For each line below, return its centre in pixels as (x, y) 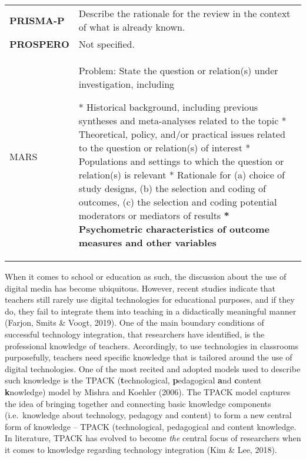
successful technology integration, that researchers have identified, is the (135, 334)
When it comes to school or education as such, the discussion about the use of (146, 276)
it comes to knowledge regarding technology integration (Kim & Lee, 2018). (141, 449)
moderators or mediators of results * (154, 215)
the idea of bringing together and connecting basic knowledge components (138, 403)
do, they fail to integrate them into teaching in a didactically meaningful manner (151, 311)
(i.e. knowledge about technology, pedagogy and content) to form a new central (148, 415)
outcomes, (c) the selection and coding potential (178, 202)
